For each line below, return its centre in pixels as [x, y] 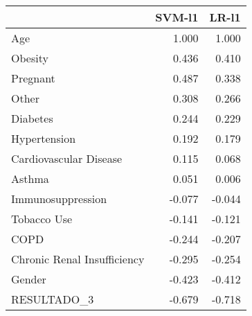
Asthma [30, 178]
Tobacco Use [42, 219]
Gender [29, 279]
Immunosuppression [59, 199]
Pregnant [33, 78]
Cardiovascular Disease [67, 158]
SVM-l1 [177, 17]
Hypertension [44, 138]
